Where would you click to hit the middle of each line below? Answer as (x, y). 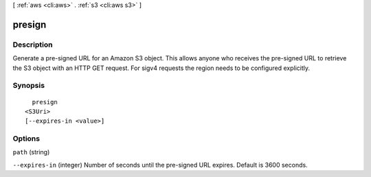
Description (33, 45)
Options (26, 139)
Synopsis (29, 86)
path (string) (31, 152)
